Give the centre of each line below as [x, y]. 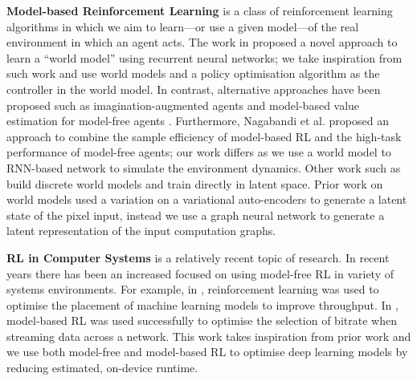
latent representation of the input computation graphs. [141, 231]
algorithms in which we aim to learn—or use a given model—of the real [183, 26]
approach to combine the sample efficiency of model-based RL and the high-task [204, 136]
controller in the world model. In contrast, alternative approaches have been [194, 89]
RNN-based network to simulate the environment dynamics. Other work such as [204, 167]
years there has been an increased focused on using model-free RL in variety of [200, 273]
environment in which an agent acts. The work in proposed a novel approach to [202, 42]
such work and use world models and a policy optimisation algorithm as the [193, 73]
